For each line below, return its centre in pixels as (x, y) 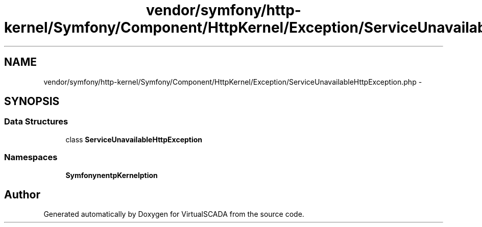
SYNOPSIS (32, 102)
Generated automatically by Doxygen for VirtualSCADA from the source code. (174, 214)
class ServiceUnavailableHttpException (134, 139)
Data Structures (36, 122)
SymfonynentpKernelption (112, 175)
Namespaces (31, 157)
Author (22, 194)
